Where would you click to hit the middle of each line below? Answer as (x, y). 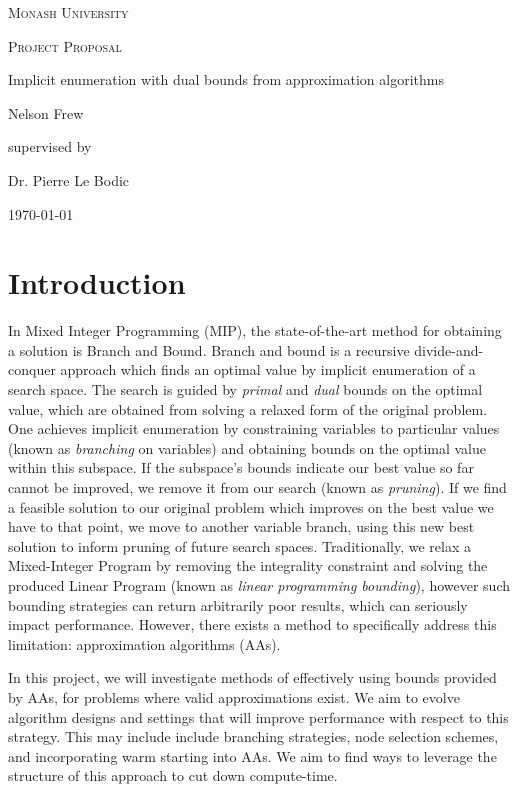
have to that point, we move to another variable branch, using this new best (241, 526)
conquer (32, 369)
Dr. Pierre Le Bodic (69, 179)
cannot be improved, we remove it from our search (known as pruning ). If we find (257, 487)
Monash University (68, 12)
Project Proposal (65, 45)
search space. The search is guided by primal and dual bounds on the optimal (245, 389)
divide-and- (449, 349)
